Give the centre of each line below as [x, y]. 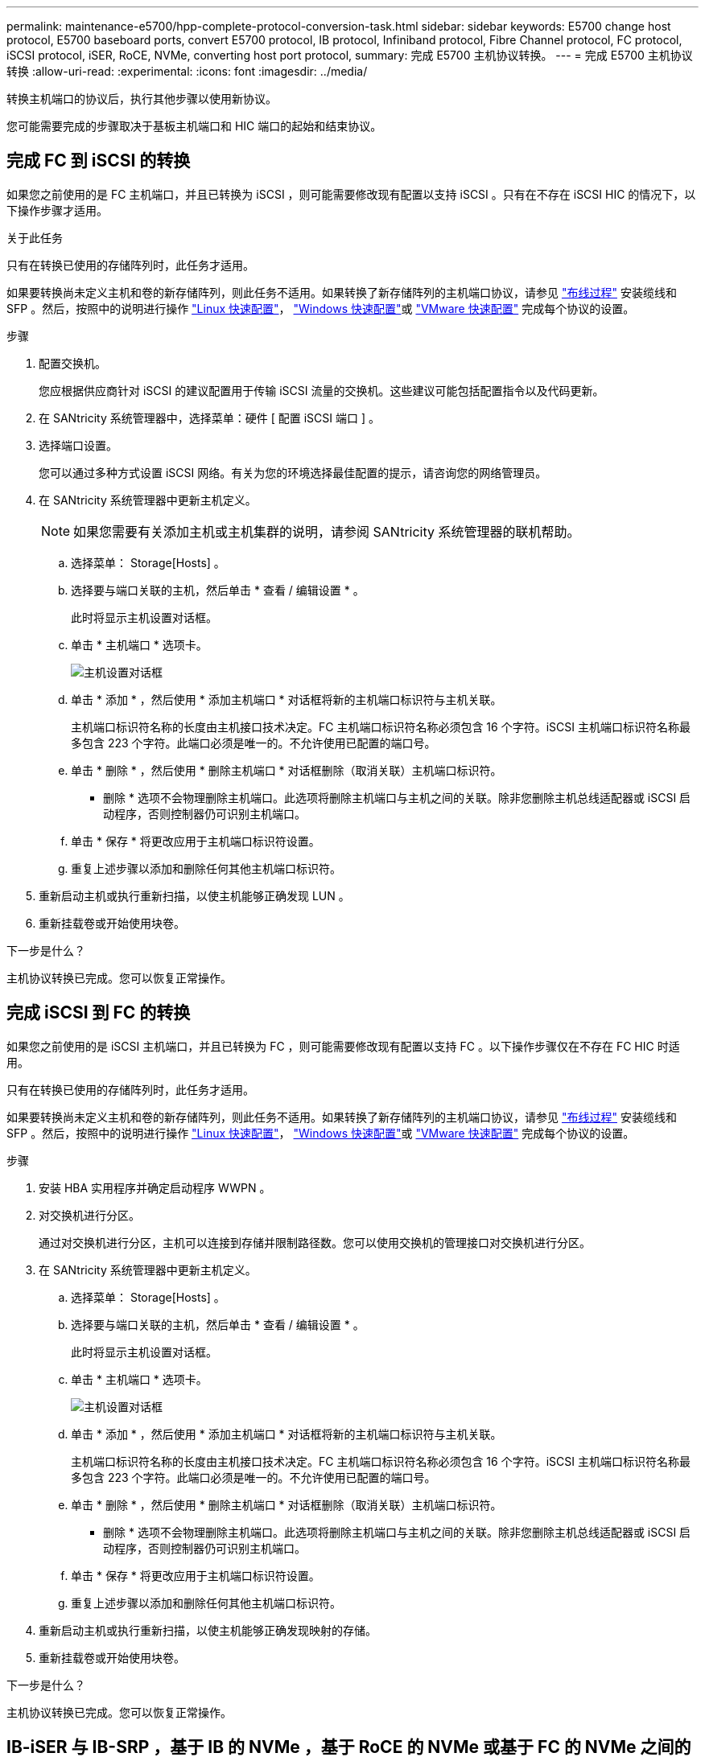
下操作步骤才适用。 [57, 210]
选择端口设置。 [78, 445]
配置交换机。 [72, 363]
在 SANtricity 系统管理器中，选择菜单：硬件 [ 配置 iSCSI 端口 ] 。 [209, 418]
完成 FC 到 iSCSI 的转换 [99, 161]
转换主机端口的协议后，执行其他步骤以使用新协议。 [142, 99]
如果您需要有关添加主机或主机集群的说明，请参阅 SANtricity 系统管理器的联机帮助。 [327, 531]
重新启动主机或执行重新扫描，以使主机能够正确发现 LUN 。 [194, 895]
